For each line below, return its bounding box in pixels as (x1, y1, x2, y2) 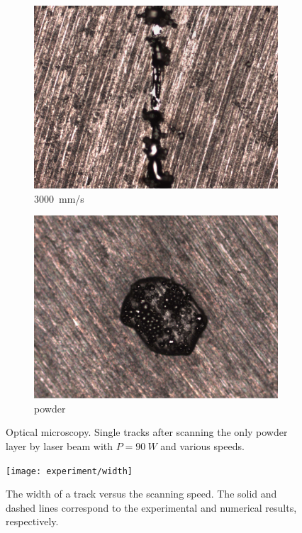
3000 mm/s (34, 191, 84, 206)
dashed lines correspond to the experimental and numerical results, (6, 500, 297, 515)
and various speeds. (160, 438, 245, 453)
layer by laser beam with (6, 438, 113, 453)
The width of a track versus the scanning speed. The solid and (6, 486, 277, 501)
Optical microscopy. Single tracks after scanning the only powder (6, 425, 288, 439)
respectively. (6, 514, 59, 529)
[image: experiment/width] (6, 466, 133, 476)
